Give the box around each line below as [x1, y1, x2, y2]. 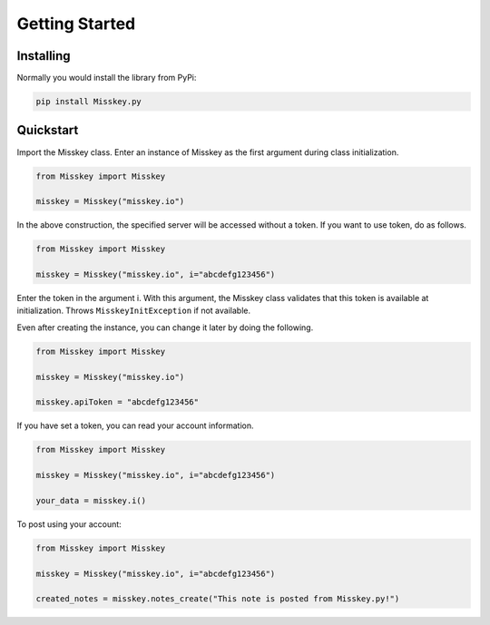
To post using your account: [16, 518, 122, 530]
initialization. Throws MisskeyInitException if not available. [16, 305, 251, 317]
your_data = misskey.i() [35, 495, 147, 505]
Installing [16, 48, 72, 63]
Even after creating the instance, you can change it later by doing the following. [16, 322, 314, 333]
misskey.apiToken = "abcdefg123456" [35, 397, 200, 407]
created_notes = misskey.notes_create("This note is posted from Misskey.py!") [35, 594, 400, 604]
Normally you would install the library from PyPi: [16, 73, 197, 83]
